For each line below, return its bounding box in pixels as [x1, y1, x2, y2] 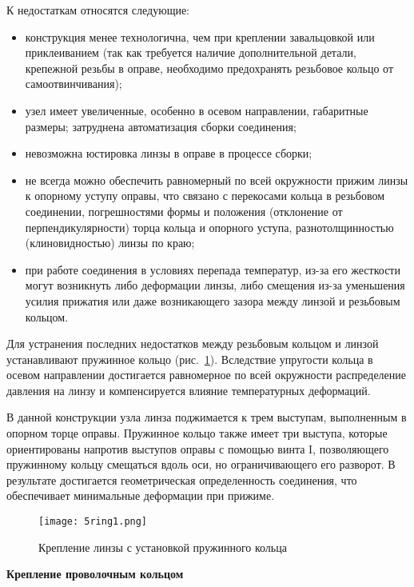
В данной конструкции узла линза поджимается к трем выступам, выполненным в [6, 409, 407, 425]
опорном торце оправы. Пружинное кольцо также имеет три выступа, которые [6, 425, 388, 441]
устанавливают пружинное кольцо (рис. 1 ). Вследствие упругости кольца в [6, 350, 373, 367]
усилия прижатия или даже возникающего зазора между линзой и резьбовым [25, 292, 400, 309]
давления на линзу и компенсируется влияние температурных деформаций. [6, 381, 371, 398]
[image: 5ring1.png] [38, 516, 148, 528]
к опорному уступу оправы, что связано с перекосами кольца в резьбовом [25, 187, 384, 204]
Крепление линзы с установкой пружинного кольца [38, 538, 287, 555]
